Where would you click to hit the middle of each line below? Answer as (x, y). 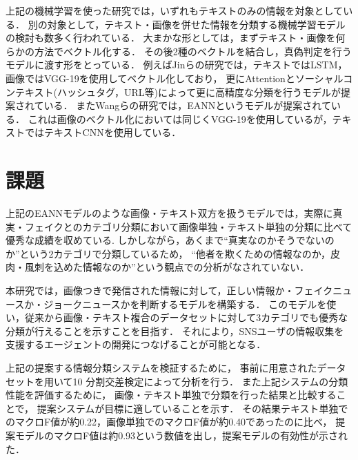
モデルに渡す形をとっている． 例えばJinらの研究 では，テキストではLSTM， (177, 65)
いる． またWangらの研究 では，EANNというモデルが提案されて (187, 105)
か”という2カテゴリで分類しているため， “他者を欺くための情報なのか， (168, 253)
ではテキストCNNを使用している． (103, 132)
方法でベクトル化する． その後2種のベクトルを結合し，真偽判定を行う (193, 51)
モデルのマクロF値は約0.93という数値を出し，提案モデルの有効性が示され (181, 435)
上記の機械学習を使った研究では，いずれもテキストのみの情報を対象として (175, 10)
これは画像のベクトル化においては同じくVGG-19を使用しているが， (180, 118)
